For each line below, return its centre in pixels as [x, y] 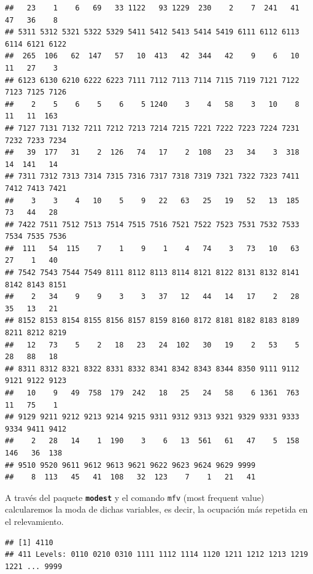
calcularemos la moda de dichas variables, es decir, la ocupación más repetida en [156, 509]
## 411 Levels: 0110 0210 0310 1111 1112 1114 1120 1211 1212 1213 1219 [156, 555]
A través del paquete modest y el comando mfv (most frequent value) [135, 497]
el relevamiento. [34, 521]
